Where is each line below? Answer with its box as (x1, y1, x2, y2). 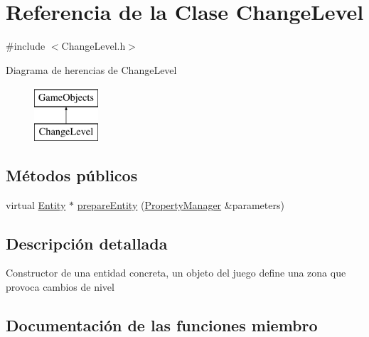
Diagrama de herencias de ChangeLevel (6, 62, 177, 77)
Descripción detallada (6, 232, 168, 254)
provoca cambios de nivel (6, 279, 114, 294)
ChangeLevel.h (61, 38, 126, 53)
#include (6, 38, 46, 53)
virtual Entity (6, 197, 66, 212)
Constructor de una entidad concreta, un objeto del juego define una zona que (6, 265, 346, 280)
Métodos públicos (6, 164, 138, 186)
